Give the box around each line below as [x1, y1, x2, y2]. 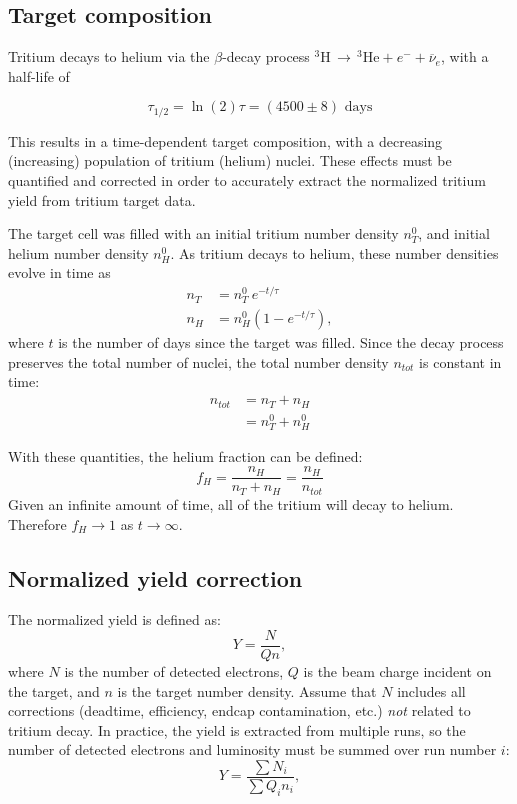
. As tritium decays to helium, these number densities [170, 242, 499, 263]
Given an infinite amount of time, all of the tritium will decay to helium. [8, 493, 454, 514]
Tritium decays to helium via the [8, 46, 210, 67]
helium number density [8, 242, 149, 263]
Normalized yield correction [8, 562, 303, 593]
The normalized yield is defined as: [8, 609, 221, 630]
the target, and [8, 680, 100, 701]
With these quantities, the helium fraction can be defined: [8, 445, 363, 466]
